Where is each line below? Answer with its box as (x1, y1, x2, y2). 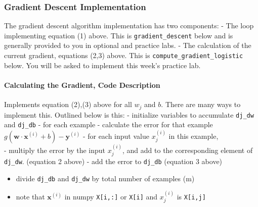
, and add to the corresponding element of (122, 144, 253, 155)
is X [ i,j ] (177, 191, 206, 202)
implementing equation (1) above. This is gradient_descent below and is (4, 30, 233, 40)
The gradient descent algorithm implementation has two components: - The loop (4, 20, 254, 31)
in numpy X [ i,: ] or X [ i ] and (64, 191, 158, 202)
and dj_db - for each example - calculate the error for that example (4, 119, 213, 130)
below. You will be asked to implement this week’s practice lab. (4, 60, 201, 70)
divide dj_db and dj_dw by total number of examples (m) (16, 173, 195, 183)
